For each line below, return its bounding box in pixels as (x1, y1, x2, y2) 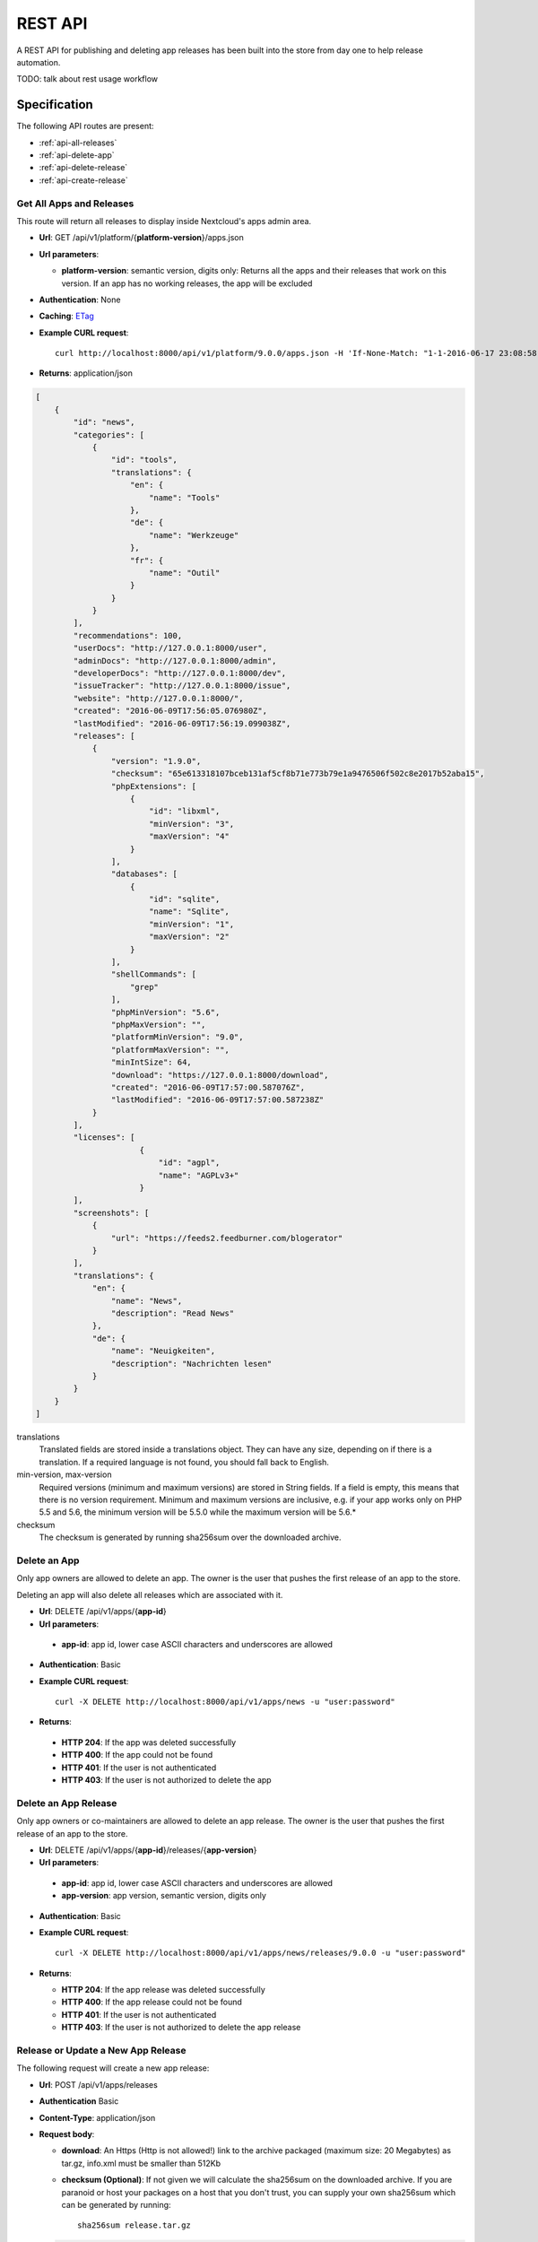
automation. (16, 56, 61, 67)
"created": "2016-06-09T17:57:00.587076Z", (110, 1082, 306, 1092)
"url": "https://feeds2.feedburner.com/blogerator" (110, 1233, 343, 1243)
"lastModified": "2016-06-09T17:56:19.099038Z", (73, 718, 291, 728)
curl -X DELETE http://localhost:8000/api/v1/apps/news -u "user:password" (55, 1697, 395, 1708)
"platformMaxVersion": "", (110, 1045, 230, 1055)
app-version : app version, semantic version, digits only (61, 1890, 266, 1901)
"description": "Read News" (110, 1308, 235, 1318)
